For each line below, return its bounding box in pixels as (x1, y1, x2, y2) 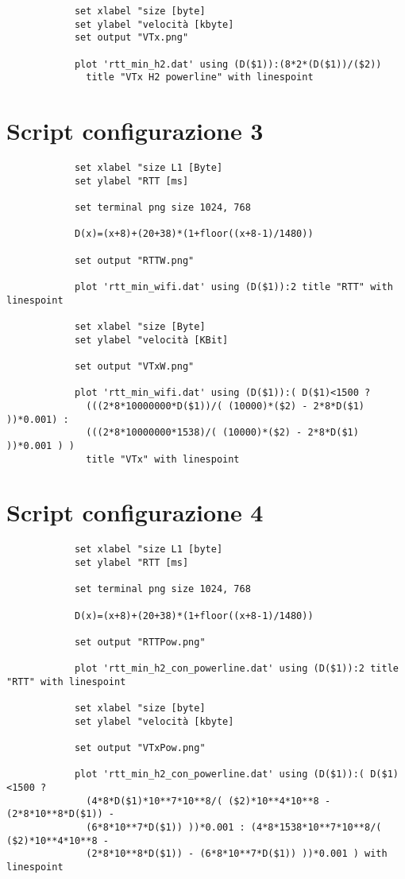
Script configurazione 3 (6, 114, 264, 147)
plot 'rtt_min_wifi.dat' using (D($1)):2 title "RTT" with (74, 281, 393, 292)
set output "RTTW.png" (74, 254, 195, 266)
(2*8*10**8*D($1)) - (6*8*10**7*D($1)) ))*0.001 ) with (86, 848, 388, 860)
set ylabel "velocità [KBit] (74, 334, 229, 346)
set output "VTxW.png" (74, 360, 195, 372)
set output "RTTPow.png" (74, 636, 206, 648)
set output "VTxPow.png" (74, 742, 206, 754)
